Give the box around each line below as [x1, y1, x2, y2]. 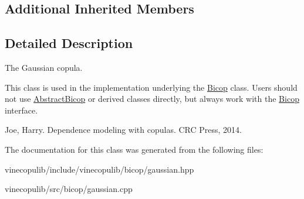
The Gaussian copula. [5, 61, 83, 73]
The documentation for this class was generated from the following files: [5, 143, 264, 155]
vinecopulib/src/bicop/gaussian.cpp [5, 183, 133, 195]
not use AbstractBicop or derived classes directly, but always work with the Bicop [5, 92, 299, 105]
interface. [5, 104, 38, 116]
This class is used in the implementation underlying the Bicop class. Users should [5, 81, 298, 93]
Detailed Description [5, 34, 133, 52]
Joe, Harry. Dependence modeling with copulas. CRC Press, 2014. [5, 123, 242, 136]
